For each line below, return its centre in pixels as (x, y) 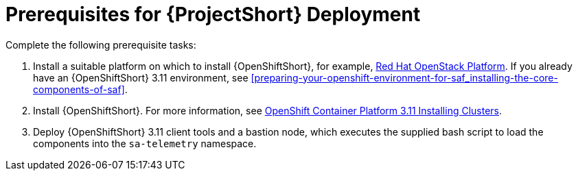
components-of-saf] (79, 89)
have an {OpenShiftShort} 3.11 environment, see (141, 77)
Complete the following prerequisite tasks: (101, 45)
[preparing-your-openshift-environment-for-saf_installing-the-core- (404, 77)
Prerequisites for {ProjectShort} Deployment (213, 14)
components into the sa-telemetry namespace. (145, 143)
